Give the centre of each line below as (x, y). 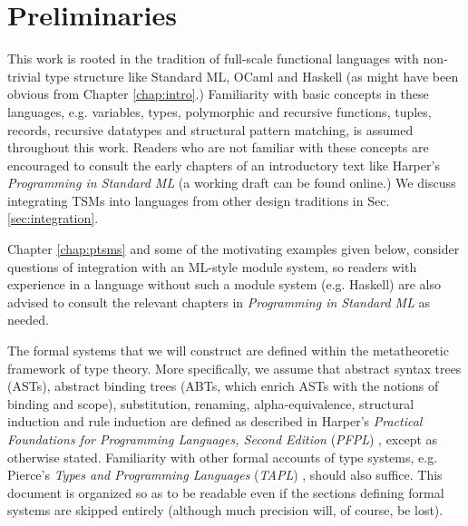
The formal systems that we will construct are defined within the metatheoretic (228, 351)
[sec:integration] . (53, 218)
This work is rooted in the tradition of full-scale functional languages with (213, 58)
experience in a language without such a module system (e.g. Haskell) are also (224, 284)
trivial (24, 76)
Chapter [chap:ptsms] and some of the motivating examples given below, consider (234, 249)
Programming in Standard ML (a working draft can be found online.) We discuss (232, 183)
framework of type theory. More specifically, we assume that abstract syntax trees (234, 368)
